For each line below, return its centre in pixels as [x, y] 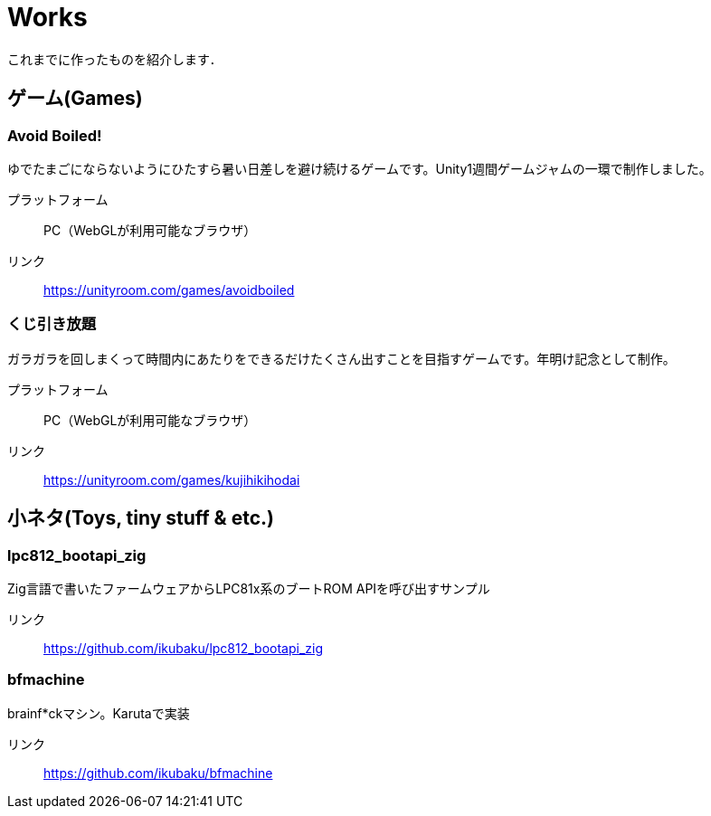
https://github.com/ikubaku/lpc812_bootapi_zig [184, 648]
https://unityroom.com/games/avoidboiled [169, 289]
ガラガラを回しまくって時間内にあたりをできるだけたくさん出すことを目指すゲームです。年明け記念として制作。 [341, 358]
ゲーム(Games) [75, 99]
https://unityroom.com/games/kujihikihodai [172, 479]
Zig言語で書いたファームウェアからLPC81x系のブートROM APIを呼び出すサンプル [249, 588]
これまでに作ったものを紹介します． [115, 59]
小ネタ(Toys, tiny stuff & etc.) [141, 518]
